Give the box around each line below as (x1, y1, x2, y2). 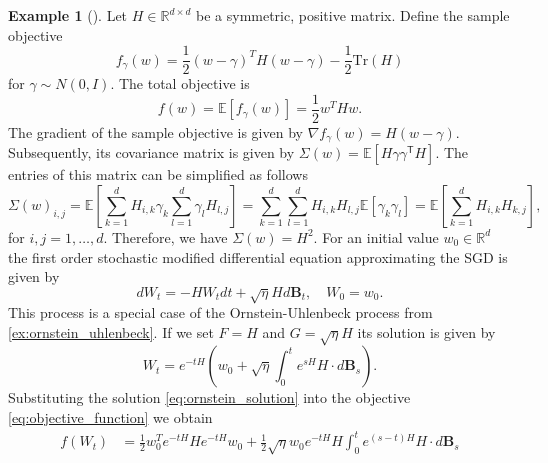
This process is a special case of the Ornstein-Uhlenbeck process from (8, 302, 433, 323)
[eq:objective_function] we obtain (8, 407, 213, 428)
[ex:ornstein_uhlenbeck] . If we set (8, 321, 214, 342)
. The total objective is (110, 73, 250, 94)
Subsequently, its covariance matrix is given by (8, 142, 295, 163)
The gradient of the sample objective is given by (8, 121, 303, 142)
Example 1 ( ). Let (8, 5, 128, 25)
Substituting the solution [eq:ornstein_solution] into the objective (8, 387, 411, 408)
